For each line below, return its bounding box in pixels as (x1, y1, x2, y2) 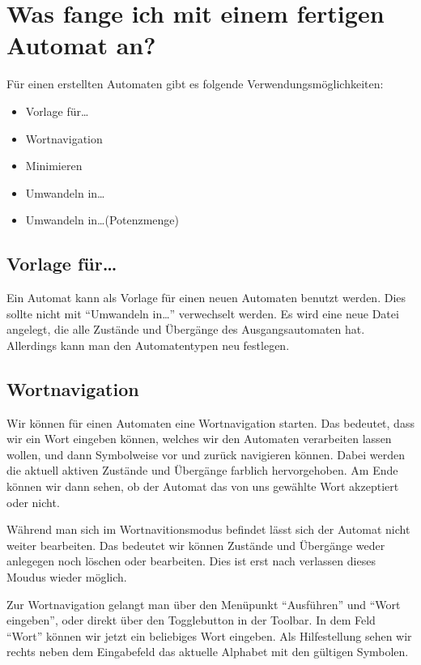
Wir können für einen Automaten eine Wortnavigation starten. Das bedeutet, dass (6, 414, 415, 431)
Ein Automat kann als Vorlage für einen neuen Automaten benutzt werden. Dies (6, 289, 406, 306)
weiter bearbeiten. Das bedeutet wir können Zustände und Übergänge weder (6, 536, 385, 553)
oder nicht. (6, 493, 60, 510)
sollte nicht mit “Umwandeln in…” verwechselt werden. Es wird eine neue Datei (6, 305, 399, 322)
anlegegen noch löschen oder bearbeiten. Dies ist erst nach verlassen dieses (6, 552, 376, 569)
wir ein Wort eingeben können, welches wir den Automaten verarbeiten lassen (6, 430, 392, 447)
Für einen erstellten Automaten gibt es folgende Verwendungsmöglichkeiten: (6, 75, 384, 92)
